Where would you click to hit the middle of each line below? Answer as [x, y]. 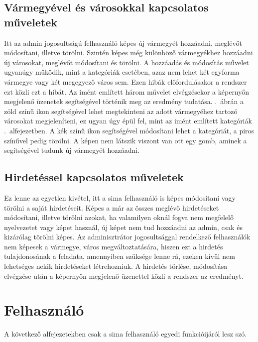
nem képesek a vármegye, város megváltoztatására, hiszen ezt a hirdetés [114, 246]
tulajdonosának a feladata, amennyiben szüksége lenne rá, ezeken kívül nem [120, 256]
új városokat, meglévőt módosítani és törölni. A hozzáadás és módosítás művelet [127, 62]
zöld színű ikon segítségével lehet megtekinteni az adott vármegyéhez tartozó [121, 111]
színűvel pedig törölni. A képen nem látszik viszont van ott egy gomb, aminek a [126, 140]
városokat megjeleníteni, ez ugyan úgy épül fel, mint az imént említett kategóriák [128, 121]
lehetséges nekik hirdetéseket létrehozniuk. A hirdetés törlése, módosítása [116, 266]
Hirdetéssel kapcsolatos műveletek [94, 177]
